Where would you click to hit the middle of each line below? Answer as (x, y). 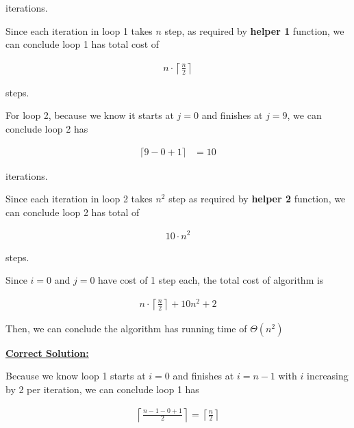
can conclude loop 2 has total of (73, 212)
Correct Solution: (47, 352)
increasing (328, 376)
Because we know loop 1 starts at (76, 376)
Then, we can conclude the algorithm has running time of (126, 328)
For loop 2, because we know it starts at (90, 115)
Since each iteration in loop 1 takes (79, 30)
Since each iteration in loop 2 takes (79, 199)
